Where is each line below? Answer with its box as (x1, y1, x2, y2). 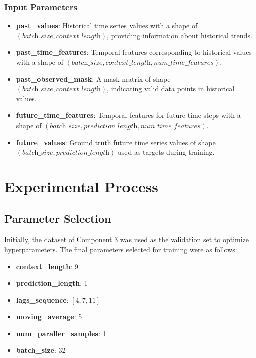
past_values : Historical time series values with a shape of (16, 20, 198, 31)
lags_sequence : (16, 294, 69, 305)
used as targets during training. (117, 147, 215, 157)
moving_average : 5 (16, 311, 82, 322)
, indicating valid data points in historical (107, 83, 235, 94)
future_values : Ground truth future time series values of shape (16, 137, 216, 147)
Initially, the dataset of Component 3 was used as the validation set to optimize (4, 234, 249, 245)
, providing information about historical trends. (107, 30, 252, 40)
